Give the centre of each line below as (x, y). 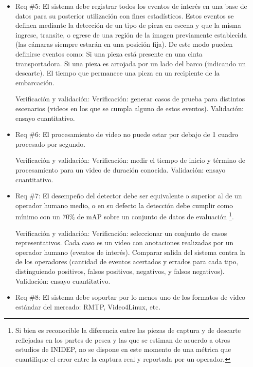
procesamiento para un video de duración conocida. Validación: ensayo (120, 169)
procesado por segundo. (50, 144)
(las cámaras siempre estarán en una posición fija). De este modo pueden (124, 44)
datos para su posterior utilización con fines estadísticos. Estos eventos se (125, 15)
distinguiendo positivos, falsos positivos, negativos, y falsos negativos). (120, 271)
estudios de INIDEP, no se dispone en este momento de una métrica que (123, 349)
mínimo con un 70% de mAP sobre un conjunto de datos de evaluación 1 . (125, 216)
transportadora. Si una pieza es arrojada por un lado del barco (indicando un (131, 63)
